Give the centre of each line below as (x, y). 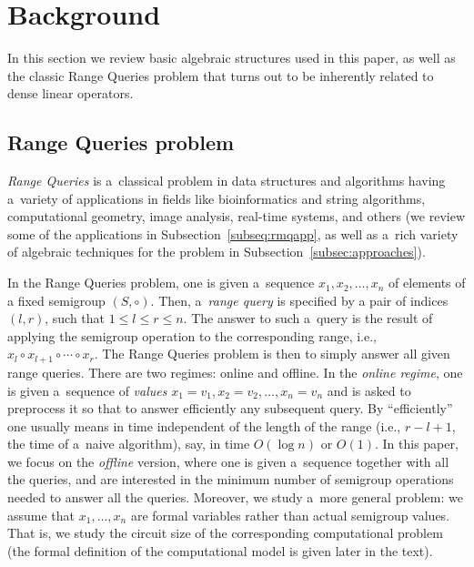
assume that (41, 515)
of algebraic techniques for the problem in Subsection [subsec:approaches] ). (217, 252)
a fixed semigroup (56, 300)
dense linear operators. (71, 93)
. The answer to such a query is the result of (308, 318)
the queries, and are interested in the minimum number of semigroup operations (231, 479)
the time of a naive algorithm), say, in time (129, 444)
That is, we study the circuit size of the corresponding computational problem (225, 533)
